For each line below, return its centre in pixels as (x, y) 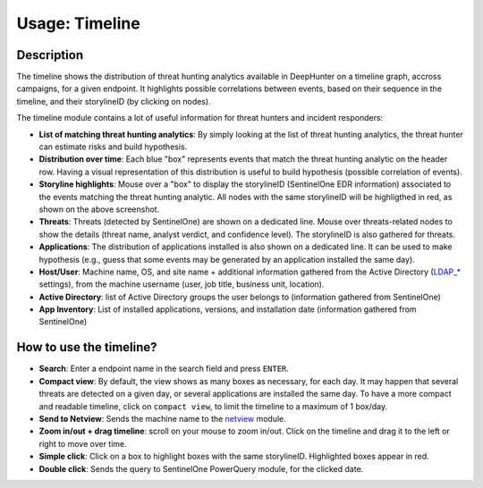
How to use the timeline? (87, 347)
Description (50, 55)
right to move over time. (83, 443)
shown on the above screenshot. (99, 209)
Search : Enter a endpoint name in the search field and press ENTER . (164, 369)
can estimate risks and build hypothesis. (113, 147)
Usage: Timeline (78, 23)
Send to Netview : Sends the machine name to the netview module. (162, 418)
